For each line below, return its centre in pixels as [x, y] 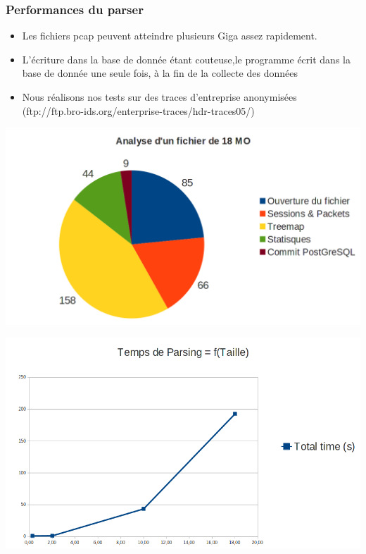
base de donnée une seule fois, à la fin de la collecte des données [160, 73]
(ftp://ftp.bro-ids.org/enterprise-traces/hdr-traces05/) [138, 110]
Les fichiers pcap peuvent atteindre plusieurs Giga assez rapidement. [170, 36]
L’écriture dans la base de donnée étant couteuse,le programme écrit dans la [186, 59]
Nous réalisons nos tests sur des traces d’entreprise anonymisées [159, 97]
